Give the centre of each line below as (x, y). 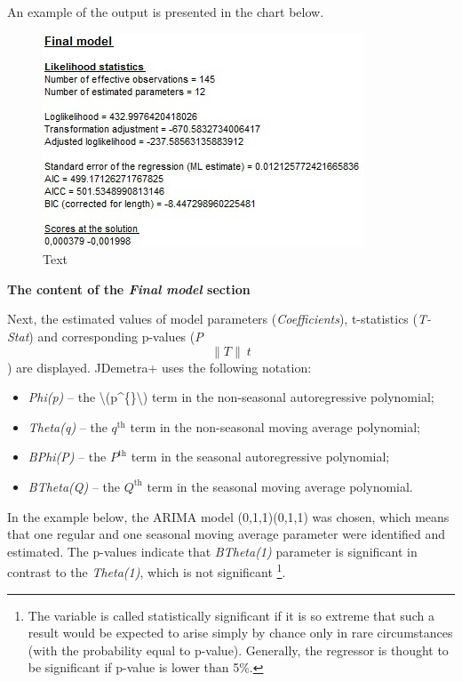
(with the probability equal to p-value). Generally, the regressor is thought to (238, 650)
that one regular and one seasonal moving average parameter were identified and (227, 534)
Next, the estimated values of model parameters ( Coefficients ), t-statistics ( (212, 319)
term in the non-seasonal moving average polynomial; (275, 426)
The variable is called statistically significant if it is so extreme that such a (231, 615)
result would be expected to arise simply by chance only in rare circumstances (240, 633)
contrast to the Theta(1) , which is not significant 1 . (147, 570)
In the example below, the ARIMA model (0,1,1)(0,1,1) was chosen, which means (228, 516)
